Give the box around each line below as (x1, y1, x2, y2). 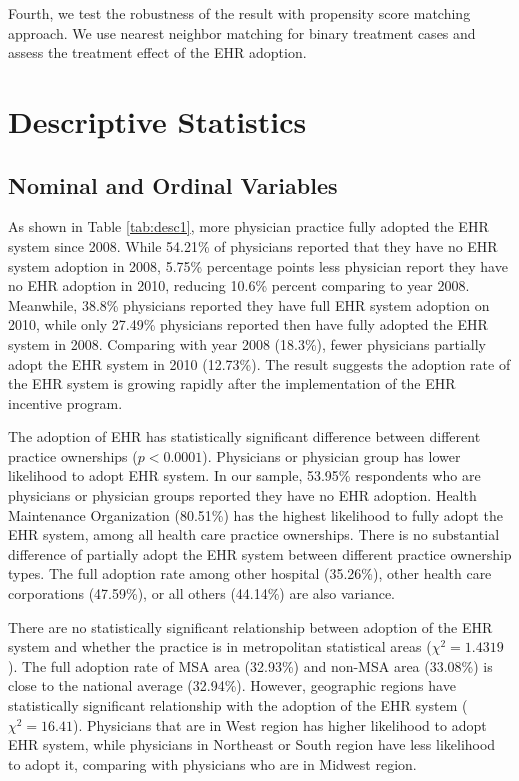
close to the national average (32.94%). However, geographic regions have (8, 675, 456, 696)
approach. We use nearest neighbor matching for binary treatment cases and (8, 22, 476, 43)
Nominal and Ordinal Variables (8, 169, 338, 200)
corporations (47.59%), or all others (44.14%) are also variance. (8, 583, 396, 604)
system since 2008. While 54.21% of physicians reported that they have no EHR (8, 235, 498, 256)
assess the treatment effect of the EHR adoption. (8, 42, 307, 63)
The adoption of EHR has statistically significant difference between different (8, 426, 481, 447)
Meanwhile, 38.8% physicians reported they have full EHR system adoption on (8, 294, 490, 315)
